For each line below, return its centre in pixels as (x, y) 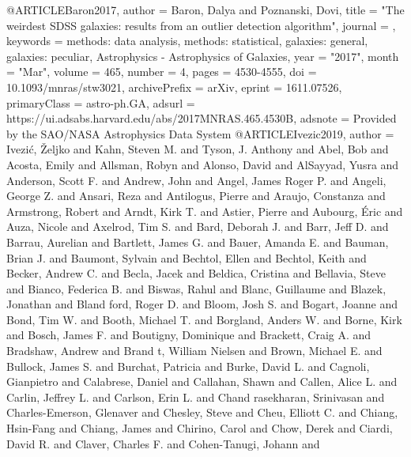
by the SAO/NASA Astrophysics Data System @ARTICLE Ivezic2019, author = (200, 133)
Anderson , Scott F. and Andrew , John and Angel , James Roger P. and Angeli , (196, 180)
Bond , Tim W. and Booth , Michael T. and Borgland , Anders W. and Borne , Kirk (204, 319)
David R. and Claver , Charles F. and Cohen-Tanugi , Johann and (163, 443)
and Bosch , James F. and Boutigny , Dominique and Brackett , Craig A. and (189, 335)
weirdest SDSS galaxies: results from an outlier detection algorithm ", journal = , (201, 25)
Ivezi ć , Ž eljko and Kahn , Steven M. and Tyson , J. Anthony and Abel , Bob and (198, 149)
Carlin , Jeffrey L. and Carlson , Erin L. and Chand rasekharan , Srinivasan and (196, 397)
